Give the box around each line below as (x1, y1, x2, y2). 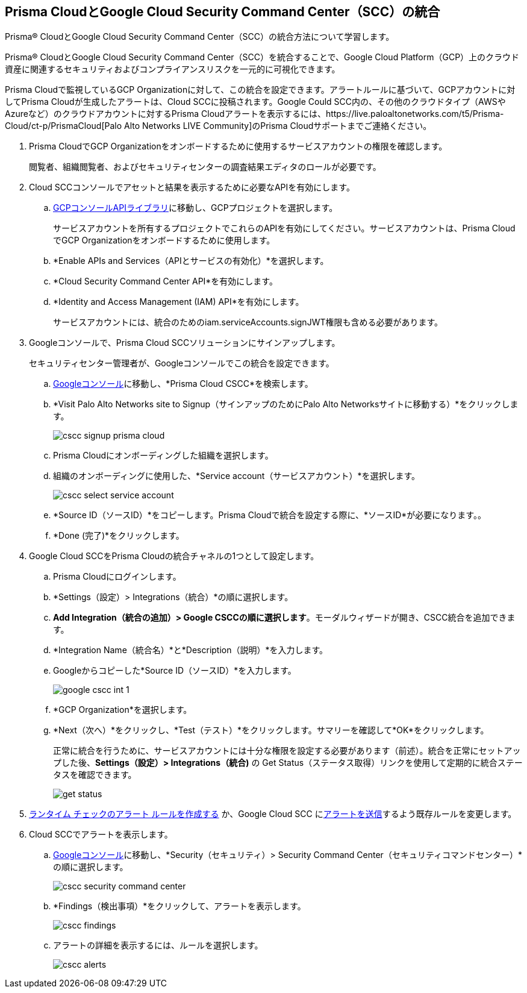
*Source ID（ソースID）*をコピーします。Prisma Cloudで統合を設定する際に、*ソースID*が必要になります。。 (53, 510, 486, 521)
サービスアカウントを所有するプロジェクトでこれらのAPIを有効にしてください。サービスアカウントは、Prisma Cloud (53, 223, 516, 234)
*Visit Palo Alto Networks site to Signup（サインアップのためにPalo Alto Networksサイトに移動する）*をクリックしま (53, 399, 519, 410)
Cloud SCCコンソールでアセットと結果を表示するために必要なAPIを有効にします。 (29, 182, 355, 193)
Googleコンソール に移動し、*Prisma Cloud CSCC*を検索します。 (53, 378, 313, 389)
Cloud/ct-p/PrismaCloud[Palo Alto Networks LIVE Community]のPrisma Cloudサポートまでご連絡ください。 (5, 121, 432, 131)
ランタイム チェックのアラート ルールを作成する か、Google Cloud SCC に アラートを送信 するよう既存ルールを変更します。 (29, 809, 517, 819)
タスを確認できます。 (53, 769, 137, 780)
